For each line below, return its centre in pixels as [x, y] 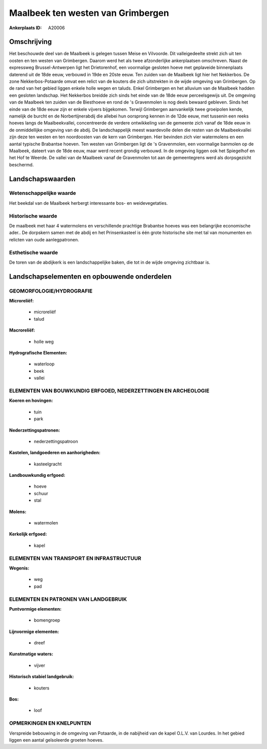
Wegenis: [19, 568]
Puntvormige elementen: [35, 609]
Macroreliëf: [22, 330]
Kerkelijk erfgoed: [28, 534]
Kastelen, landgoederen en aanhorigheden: [55, 453]
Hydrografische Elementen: [38, 353]
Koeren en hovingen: [31, 401]
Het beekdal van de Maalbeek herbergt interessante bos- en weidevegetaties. [89, 203]
